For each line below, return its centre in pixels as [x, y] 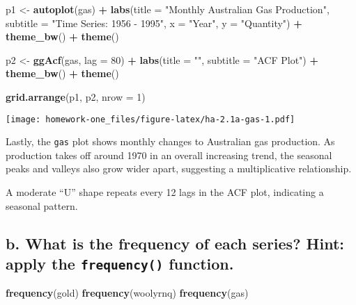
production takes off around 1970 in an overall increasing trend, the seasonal [169, 155]
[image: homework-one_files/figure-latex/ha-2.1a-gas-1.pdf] [150, 119]
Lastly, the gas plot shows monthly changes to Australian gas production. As [170, 141]
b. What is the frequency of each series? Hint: [175, 243]
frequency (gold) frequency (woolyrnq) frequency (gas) [127, 293]
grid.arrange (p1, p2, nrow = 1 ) [76, 96]
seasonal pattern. [42, 205]
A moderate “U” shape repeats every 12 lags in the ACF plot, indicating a [165, 192]
